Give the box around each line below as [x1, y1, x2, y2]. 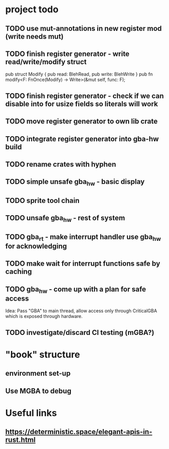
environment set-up [5, 369, 71, 378]
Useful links [5, 407, 58, 419]
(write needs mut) [5, 32, 64, 41]
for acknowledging [5, 242, 67, 251]
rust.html [5, 436, 36, 444]
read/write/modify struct [5, 58, 87, 66]
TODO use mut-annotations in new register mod [5, 24, 162, 33]
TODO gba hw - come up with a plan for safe [5, 285, 146, 295]
